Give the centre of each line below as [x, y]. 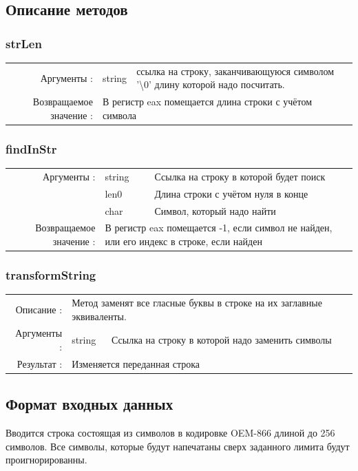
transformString [51, 274]
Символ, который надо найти [215, 210]
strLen [24, 43]
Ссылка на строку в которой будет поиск [240, 176]
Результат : [40, 363]
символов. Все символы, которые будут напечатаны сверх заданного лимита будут [178, 446]
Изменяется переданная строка [136, 363]
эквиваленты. [99, 316]
